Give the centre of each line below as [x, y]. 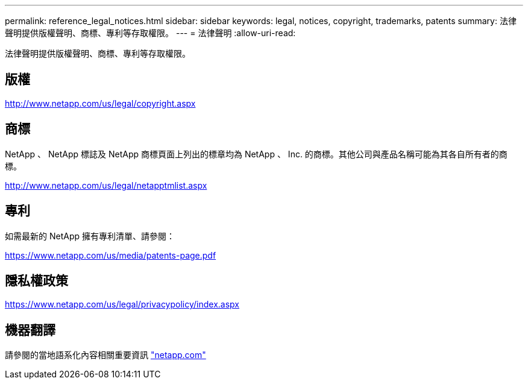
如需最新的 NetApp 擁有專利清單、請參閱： [90, 236]
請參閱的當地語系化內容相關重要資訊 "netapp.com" [105, 355]
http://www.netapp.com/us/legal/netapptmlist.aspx [106, 185]
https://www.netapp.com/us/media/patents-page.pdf [111, 255]
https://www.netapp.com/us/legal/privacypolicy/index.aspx [122, 304]
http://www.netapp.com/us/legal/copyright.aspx [100, 103]
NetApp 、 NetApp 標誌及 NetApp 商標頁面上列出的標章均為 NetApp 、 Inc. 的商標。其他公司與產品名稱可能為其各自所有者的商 [256, 154]
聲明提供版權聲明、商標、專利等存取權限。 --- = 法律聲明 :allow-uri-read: [150, 33]
